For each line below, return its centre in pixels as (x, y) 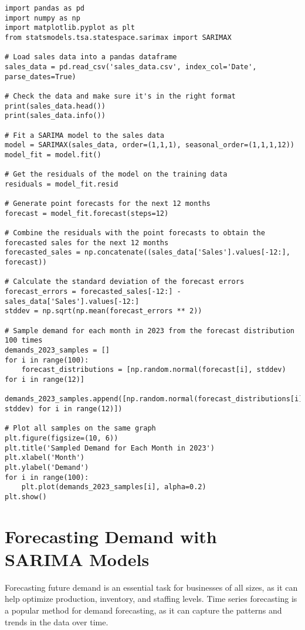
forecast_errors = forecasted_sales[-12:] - (93, 292)
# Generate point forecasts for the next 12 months (108, 204)
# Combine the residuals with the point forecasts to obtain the (135, 233)
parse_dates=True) (40, 77)
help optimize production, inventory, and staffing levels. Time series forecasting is (151, 599)
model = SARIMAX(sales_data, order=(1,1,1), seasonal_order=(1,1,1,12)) (150, 145)
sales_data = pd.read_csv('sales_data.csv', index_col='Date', (131, 67)
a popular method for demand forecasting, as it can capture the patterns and (143, 610)
